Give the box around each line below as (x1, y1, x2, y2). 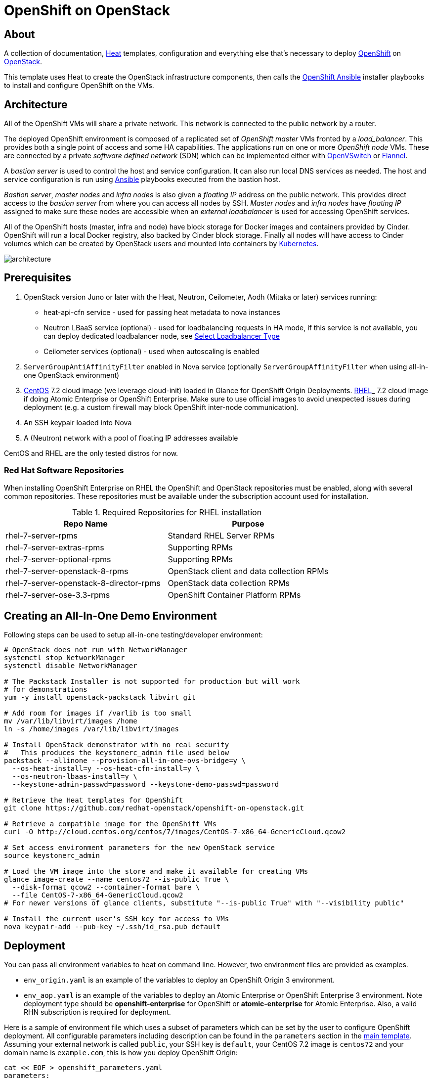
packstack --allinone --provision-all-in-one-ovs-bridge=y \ (4, 757, 246, 765)
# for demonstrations (4, 685, 87, 694)
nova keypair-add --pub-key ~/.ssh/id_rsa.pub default (4, 923, 221, 931)
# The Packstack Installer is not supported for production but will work (4, 677, 300, 686)
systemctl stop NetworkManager (4, 654, 125, 662)
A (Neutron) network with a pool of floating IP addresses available (24, 433, 238, 442)
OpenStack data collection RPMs (168, 578, 290, 588)
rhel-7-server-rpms (5, 530, 78, 540)
